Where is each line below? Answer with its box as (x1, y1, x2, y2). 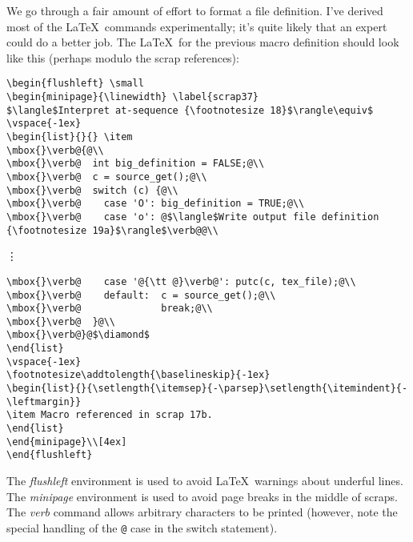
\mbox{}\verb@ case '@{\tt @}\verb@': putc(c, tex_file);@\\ (6, 275, 356, 287)
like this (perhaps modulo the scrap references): (6, 49, 239, 66)
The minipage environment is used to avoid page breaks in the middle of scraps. (6, 488, 398, 504)
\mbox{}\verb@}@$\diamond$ (6, 329, 150, 341)
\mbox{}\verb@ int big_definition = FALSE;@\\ (6, 158, 265, 170)
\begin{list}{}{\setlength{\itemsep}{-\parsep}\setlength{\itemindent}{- (6, 383, 408, 395)
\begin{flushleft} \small (6, 78, 144, 90)
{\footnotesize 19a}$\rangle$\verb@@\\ (6, 224, 219, 236)
